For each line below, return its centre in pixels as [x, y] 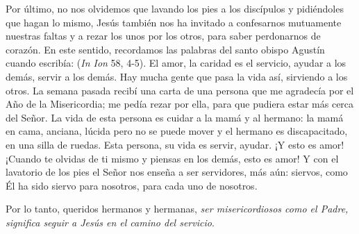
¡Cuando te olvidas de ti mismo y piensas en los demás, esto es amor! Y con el [172, 158]
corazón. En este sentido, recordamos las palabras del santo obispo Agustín [165, 49]
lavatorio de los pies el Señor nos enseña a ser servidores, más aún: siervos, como [177, 172]
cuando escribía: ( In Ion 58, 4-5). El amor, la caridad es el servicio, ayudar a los [176, 63]
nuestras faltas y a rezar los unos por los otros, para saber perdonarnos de [163, 36]
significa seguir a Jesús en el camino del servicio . [110, 222]
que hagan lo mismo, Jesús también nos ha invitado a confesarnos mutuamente [174, 22]
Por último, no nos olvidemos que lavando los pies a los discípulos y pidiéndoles [175, 8]
